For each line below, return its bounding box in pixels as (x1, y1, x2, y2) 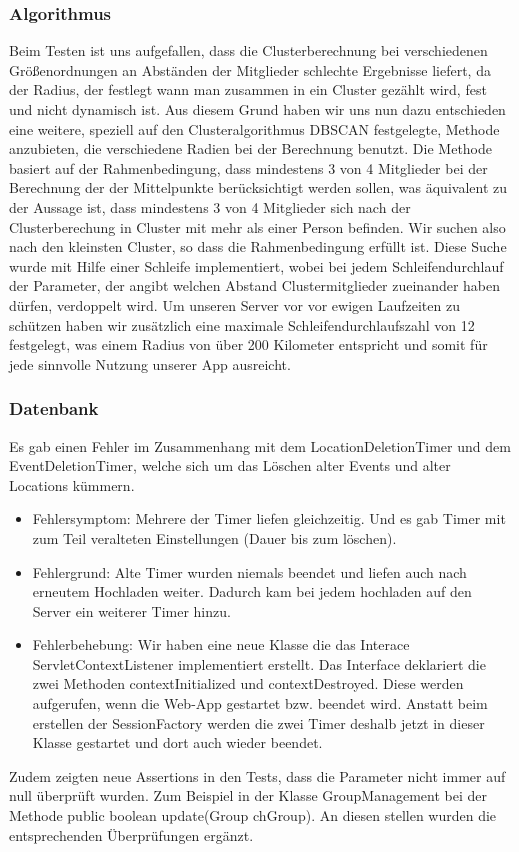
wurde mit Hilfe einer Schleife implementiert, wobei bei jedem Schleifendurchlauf (9, 255, 504, 276)
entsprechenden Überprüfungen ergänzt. (9, 824, 254, 845)
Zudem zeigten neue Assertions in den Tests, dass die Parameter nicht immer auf (9, 765, 506, 786)
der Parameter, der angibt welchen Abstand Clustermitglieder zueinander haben (9, 275, 501, 296)
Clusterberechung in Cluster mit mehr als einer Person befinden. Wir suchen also (9, 216, 506, 237)
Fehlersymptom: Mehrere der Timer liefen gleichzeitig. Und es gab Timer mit (32, 508, 506, 529)
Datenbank (9, 396, 99, 421)
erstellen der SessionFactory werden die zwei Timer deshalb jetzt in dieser (32, 712, 485, 733)
